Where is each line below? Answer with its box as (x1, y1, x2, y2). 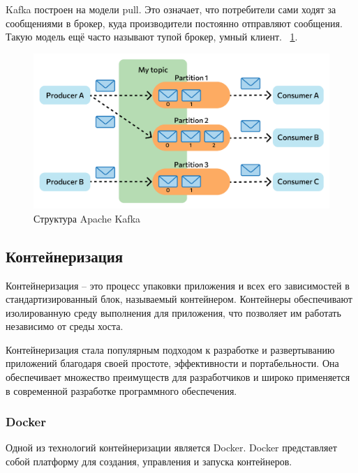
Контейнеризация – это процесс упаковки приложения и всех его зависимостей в (6, 278, 350, 292)
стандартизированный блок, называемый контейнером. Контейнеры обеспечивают (6, 292, 352, 306)
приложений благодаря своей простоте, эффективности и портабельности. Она (6, 356, 339, 370)
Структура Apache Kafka (33, 211, 141, 225)
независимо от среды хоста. (6, 319, 124, 333)
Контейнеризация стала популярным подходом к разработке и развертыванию (6, 342, 335, 356)
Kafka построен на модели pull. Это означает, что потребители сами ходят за (6, 2, 336, 16)
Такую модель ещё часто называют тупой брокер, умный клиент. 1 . (6, 29, 298, 44)
